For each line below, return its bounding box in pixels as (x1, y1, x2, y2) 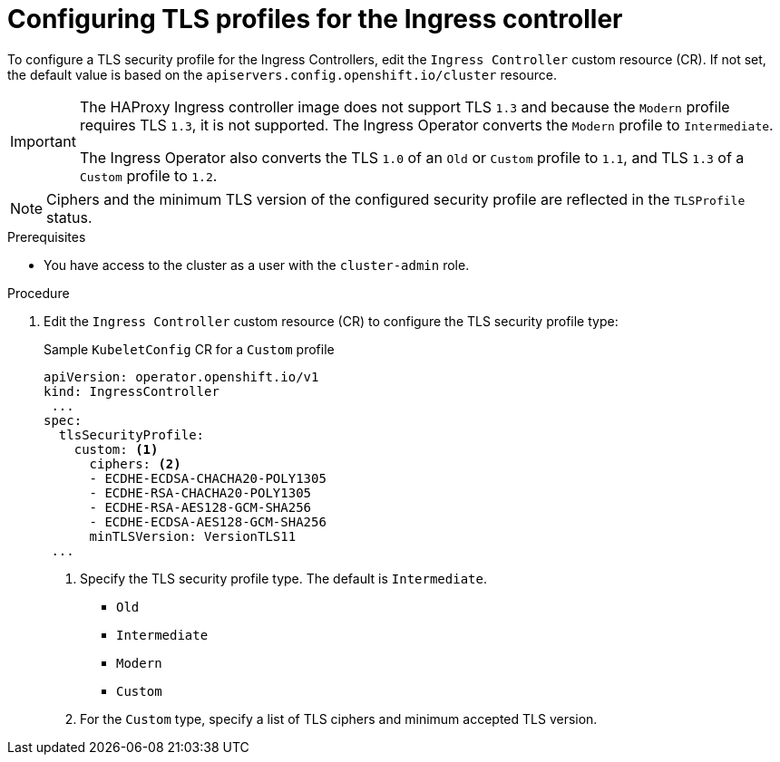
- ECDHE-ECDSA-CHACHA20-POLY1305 (89, 470, 327, 486)
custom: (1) (73, 441, 159, 457)
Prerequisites (7, 228, 86, 245)
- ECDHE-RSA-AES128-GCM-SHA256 (89, 499, 312, 515)
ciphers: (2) (89, 456, 181, 471)
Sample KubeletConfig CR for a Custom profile (44, 341, 335, 357)
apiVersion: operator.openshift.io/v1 (44, 369, 319, 384)
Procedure (7, 285, 70, 301)
